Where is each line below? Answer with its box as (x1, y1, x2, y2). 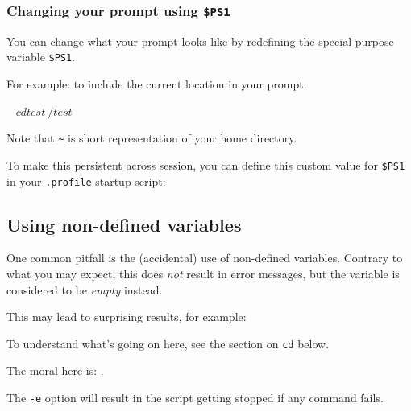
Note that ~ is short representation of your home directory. (6, 129, 297, 146)
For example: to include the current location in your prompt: (6, 76, 307, 92)
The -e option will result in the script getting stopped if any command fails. (6, 389, 384, 406)
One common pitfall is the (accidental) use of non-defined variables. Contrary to (6, 249, 403, 266)
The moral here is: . (6, 362, 104, 379)
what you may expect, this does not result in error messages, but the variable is (6, 265, 400, 282)
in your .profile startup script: (6, 172, 166, 189)
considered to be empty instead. (6, 281, 163, 298)
